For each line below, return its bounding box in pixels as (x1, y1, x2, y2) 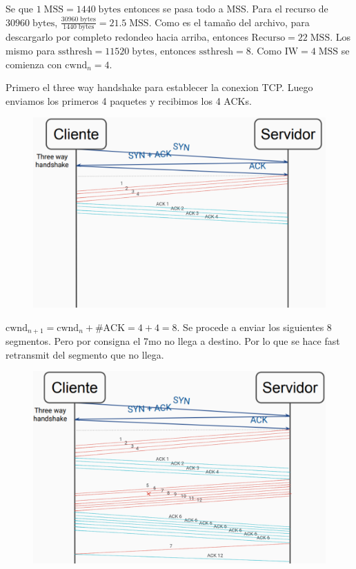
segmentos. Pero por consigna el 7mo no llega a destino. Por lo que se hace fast (6, 334, 340, 348)
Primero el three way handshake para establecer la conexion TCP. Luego (6, 80, 313, 94)
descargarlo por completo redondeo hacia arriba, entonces (6, 30, 248, 44)
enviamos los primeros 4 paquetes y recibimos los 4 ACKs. (6, 93, 252, 108)
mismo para (6, 43, 55, 58)
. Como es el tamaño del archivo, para (148, 14, 310, 29)
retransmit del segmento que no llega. (6, 347, 164, 361)
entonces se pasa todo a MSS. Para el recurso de (123, 1, 328, 15)
